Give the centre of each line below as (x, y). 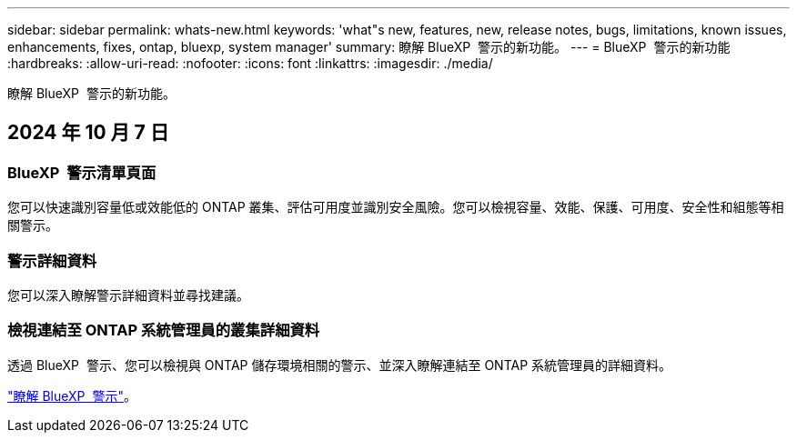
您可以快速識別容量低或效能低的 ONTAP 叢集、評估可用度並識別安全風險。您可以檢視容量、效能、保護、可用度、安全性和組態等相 (396, 207)
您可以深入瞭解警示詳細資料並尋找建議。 (128, 295)
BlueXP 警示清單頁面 (82, 172)
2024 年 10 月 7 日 (88, 133)
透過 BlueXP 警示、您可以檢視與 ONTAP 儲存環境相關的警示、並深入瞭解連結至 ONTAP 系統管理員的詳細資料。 (340, 365)
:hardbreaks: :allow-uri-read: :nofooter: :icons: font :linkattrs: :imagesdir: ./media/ (250, 63)
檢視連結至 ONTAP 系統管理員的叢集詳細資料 (164, 330)
